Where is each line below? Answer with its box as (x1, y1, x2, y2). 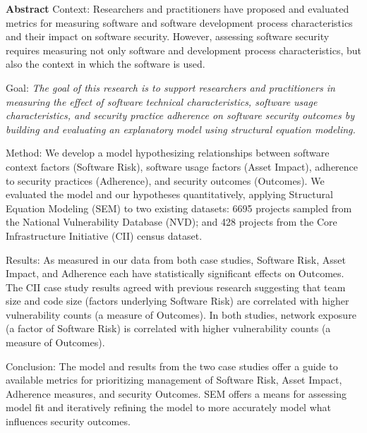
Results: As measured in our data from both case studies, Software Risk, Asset (6, 252, 346, 267)
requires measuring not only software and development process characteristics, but (6, 42, 362, 57)
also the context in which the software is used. (6, 56, 205, 71)
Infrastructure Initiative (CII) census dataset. (6, 228, 203, 243)
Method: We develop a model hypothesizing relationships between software (6, 145, 330, 160)
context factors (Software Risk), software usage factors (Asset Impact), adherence (6, 159, 359, 173)
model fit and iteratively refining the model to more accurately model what (6, 400, 331, 415)
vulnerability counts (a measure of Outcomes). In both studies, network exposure (6, 307, 356, 322)
